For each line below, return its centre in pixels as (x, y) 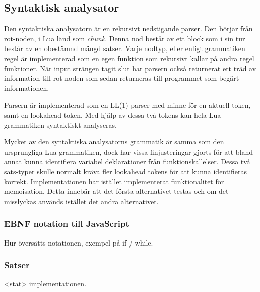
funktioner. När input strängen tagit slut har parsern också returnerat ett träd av (130, 68)
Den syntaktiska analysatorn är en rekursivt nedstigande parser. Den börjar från (128, 29)
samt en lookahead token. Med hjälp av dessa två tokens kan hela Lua (113, 114)
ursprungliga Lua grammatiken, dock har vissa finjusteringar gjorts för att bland (129, 151)
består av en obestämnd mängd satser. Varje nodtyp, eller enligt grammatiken (125, 48)
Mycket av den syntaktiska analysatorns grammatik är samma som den (114, 142)
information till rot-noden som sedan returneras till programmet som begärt (122, 78)
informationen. (27, 88)
